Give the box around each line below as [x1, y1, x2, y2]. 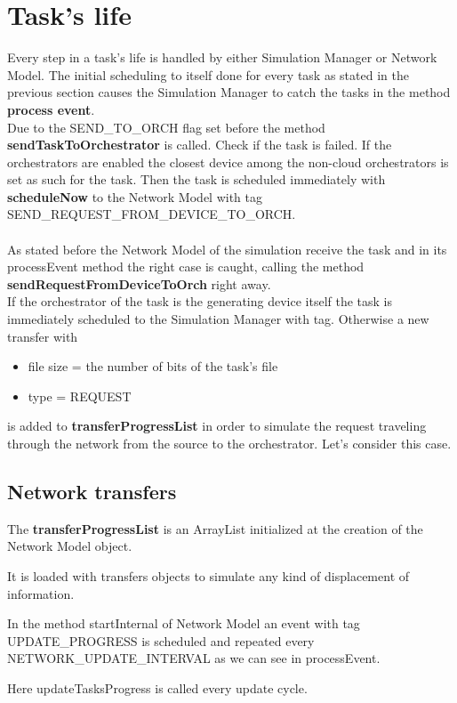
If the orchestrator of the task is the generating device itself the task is [7, 292, 393, 311]
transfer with [7, 327, 78, 345]
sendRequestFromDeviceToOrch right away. [7, 274, 271, 293]
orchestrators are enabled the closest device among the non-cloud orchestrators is [7, 152, 449, 171]
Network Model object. [7, 537, 132, 555]
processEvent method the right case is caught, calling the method [7, 257, 365, 276]
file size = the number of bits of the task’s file [28, 357, 278, 376]
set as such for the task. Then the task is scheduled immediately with [7, 170, 386, 189]
